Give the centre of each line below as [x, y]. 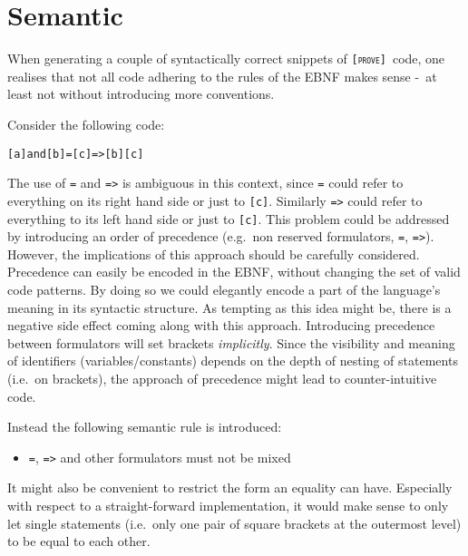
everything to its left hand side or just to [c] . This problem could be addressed [229, 218]
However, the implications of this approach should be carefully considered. [214, 254]
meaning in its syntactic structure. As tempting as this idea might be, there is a [229, 307]
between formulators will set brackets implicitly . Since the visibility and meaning [231, 342]
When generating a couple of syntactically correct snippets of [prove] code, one [226, 59]
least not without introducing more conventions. [141, 94]
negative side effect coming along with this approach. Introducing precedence [221, 325]
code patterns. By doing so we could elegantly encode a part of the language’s [224, 290]
